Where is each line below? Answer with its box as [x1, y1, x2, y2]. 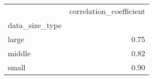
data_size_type [8, 19, 62, 31]
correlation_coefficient [69, 5, 145, 16]
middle [8, 47, 31, 59]
